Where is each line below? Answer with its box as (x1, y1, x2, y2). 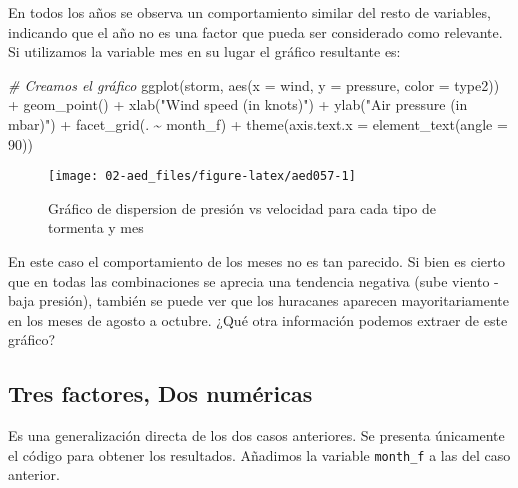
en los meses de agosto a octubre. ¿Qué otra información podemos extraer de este (8, 309, 508, 330)
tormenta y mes (48, 217, 144, 238)
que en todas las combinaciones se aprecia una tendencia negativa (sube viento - (8, 270, 499, 291)
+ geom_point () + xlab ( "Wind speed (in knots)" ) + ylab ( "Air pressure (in (8, 94, 468, 115)
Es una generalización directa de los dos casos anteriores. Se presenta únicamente (8, 425, 505, 446)
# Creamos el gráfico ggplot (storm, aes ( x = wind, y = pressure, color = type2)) (8, 74, 500, 95)
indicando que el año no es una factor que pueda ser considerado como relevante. (8, 21, 503, 42)
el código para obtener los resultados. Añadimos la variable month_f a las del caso (8, 444, 511, 465)
